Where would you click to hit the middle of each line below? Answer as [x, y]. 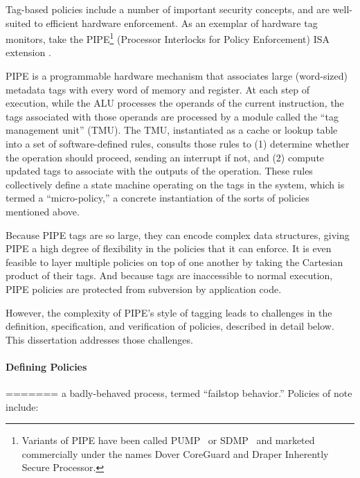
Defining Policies [46, 366]
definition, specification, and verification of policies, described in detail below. [170, 326]
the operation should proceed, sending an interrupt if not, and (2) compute [165, 157]
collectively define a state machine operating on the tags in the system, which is [175, 184]
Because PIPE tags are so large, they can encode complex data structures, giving [178, 234]
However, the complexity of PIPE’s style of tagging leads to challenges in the [169, 312]
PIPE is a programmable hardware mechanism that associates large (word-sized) [177, 76]
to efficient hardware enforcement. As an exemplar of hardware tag [176, 23]
